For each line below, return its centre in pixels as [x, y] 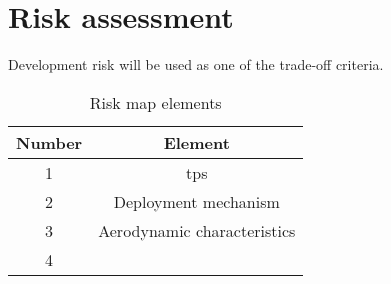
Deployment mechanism [196, 201]
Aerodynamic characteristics [197, 230]
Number [49, 142]
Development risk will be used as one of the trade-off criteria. [196, 64]
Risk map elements [155, 102]
